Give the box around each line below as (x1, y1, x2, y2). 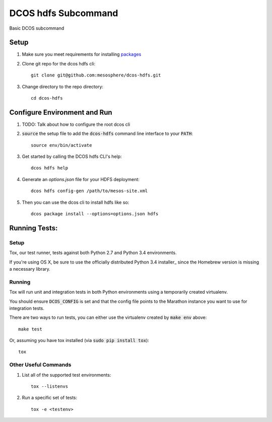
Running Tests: (9, 224, 58, 232)
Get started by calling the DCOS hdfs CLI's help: (22, 153, 122, 159)
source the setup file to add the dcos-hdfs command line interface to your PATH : (22, 131, 193, 137)
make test (18, 326, 42, 332)
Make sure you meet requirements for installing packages (22, 51, 142, 57)
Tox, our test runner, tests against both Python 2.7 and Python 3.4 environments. (9, 249, 177, 256)
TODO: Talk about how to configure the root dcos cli (22, 121, 130, 127)
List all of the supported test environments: (22, 372, 111, 378)
